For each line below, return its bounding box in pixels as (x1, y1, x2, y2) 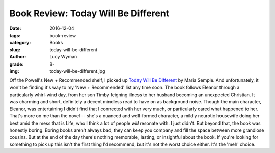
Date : (9, 25, 21, 32)
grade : (9, 61, 24, 67)
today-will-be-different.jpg (49, 68, 105, 74)
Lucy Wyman (49, 54, 77, 60)
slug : (9, 46, 20, 53)
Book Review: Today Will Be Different (9, 8, 170, 19)
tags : (9, 32, 21, 38)
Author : (9, 54, 26, 60)
